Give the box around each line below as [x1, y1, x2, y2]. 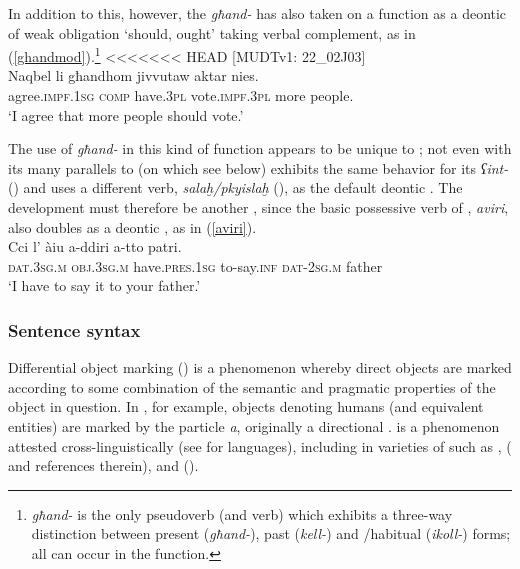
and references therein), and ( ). [8, 455, 199, 476]
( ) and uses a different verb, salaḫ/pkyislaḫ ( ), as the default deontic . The [8, 177, 463, 198]
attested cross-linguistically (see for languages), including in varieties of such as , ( [8, 435, 512, 456]
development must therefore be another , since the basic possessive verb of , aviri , [8, 197, 509, 217]
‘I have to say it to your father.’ [8, 275, 201, 296]
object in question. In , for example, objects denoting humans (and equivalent [8, 396, 484, 417]
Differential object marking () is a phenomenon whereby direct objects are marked [8, 357, 512, 378]
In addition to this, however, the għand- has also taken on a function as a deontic [8, 3, 507, 23]
